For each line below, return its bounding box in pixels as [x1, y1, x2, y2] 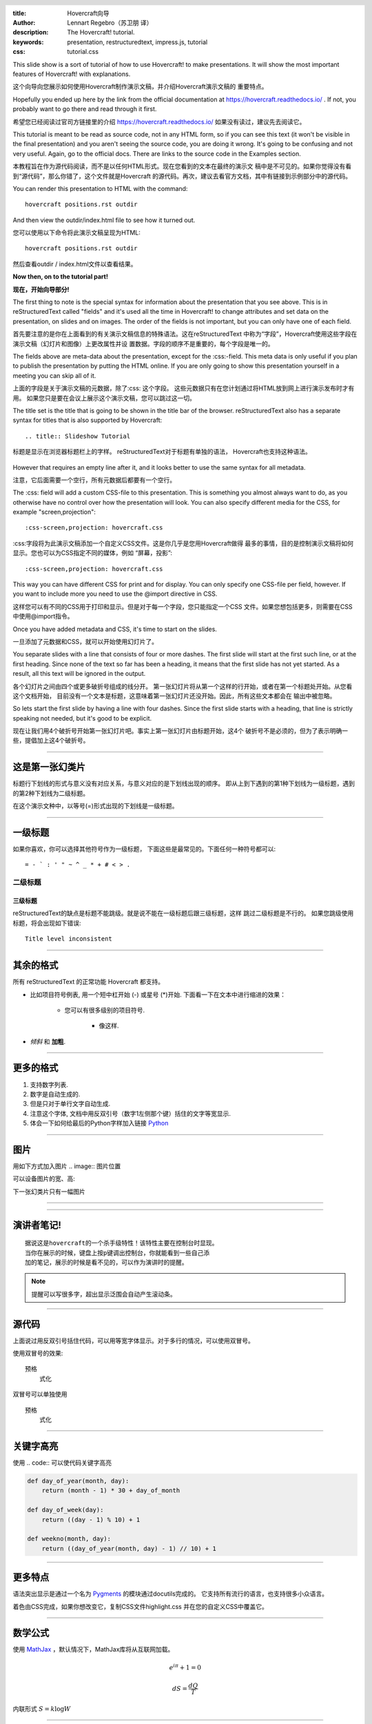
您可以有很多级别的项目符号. [64, 1005, 145, 1014]
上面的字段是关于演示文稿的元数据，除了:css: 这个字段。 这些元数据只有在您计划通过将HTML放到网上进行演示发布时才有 [12, 384, 355, 392]
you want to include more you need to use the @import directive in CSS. [12, 590, 218, 598]
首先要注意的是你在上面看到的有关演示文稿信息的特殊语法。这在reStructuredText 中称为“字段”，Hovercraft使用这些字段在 [12, 330, 358, 338]
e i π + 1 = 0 [169, 1663, 201, 1672]
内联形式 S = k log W [12, 1704, 72, 1713]
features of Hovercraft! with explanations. [12, 70, 131, 78]
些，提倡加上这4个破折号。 [12, 736, 90, 745]
